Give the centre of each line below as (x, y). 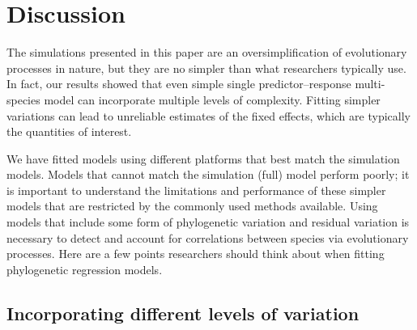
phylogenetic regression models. (85, 269)
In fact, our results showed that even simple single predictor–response (179, 84)
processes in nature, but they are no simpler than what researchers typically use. (206, 68)
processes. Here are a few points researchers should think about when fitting (196, 254)
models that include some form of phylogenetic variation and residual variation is (208, 222)
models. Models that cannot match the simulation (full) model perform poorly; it (208, 174)
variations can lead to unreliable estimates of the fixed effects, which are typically (208, 115)
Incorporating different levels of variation (183, 313)
